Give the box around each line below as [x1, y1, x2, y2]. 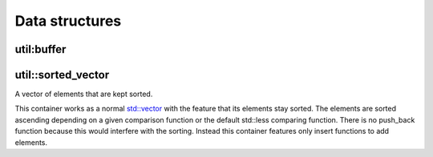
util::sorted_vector [14, 68, 110, 82]
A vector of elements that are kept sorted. [14, 89, 153, 99]
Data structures [14, 12, 122, 30]
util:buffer [14, 42, 67, 56]
